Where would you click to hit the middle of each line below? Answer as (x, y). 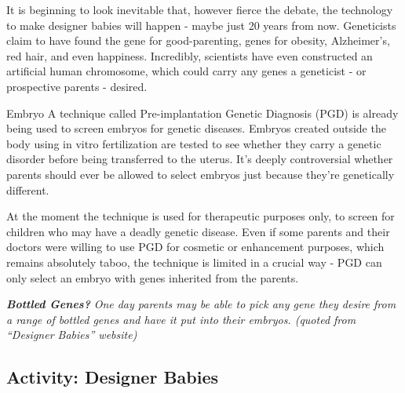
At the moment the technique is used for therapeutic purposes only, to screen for (201, 216)
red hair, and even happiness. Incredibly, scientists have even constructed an (190, 55)
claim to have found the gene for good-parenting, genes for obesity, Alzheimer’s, (198, 40)
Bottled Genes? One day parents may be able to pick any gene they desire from (201, 304)
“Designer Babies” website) (72, 335)
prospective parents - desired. (77, 86)
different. (28, 189)
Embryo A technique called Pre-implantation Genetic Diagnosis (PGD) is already (202, 113)
